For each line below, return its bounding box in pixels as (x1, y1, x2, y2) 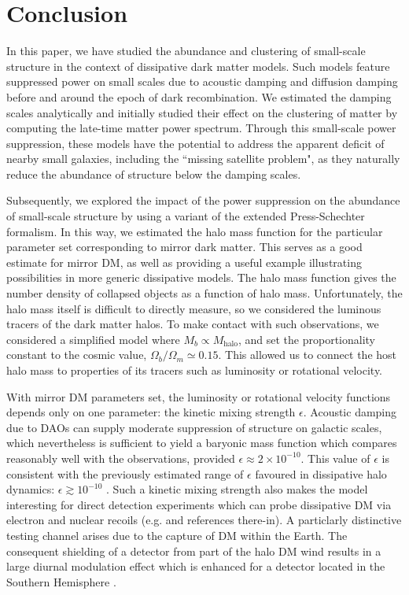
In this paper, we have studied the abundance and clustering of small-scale (6, 42, 366, 59)
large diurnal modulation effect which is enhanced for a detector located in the (6, 558, 385, 575)
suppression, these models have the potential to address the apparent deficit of (6, 135, 385, 151)
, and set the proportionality (238, 331, 375, 347)
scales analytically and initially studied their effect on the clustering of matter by (6, 104, 398, 120)
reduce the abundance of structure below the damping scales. (6, 165, 301, 182)
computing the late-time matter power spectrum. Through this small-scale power (6, 120, 396, 136)
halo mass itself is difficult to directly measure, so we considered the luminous (6, 300, 381, 316)
